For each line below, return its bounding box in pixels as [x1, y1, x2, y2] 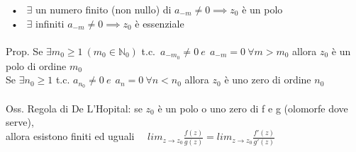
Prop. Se [6, 43, 43, 58]
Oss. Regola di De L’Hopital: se [6, 100, 143, 115]
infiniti [35, 16, 65, 30]
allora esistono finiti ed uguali [6, 129, 135, 144]
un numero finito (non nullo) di [35, 2, 172, 16]
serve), [6, 115, 34, 129]
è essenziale [135, 16, 184, 30]
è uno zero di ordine [224, 72, 311, 87]
